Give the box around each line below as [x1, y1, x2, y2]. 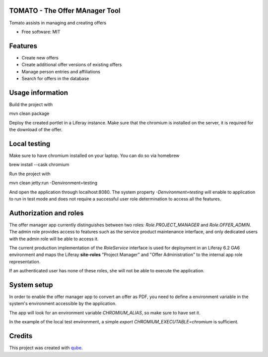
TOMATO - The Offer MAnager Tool [9, 6, 121, 15]
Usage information [9, 88, 68, 97]
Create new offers [21, 54, 59, 60]
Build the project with [9, 102, 53, 107]
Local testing [9, 139, 51, 148]
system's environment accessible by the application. [9, 301, 117, 306]
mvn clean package [9, 110, 50, 116]
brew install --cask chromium [9, 161, 69, 168]
